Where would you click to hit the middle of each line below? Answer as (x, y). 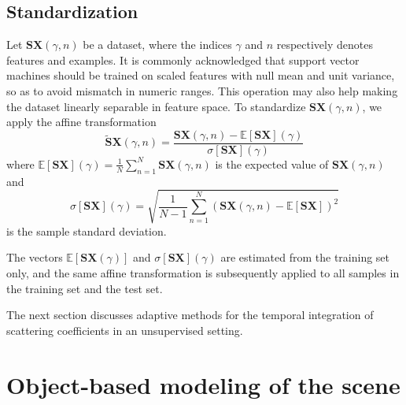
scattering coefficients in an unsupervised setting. (125, 330)
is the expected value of (272, 163)
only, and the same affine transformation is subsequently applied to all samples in (203, 272)
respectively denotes (325, 45)
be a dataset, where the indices (157, 45)
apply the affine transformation (81, 122)
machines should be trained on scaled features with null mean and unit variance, (201, 75)
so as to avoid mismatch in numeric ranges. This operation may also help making (202, 90)
